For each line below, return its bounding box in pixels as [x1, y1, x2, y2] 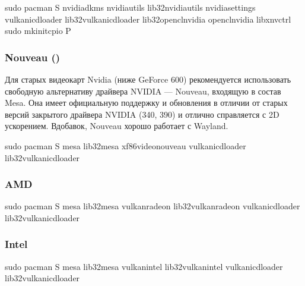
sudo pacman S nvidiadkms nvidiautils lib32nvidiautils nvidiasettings [5, 1, 256, 13]
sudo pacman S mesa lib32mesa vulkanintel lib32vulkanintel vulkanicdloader [5, 260, 283, 272]
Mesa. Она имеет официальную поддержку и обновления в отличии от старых [5, 96, 288, 109]
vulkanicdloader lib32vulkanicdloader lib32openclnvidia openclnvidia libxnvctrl [5, 12, 291, 25]
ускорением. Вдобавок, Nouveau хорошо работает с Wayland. [5, 120, 228, 132]
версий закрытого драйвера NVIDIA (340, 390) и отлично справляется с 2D [5, 108, 279, 120]
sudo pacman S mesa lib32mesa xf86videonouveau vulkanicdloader [5, 139, 246, 152]
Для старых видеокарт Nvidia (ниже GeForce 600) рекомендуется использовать [5, 73, 291, 85]
